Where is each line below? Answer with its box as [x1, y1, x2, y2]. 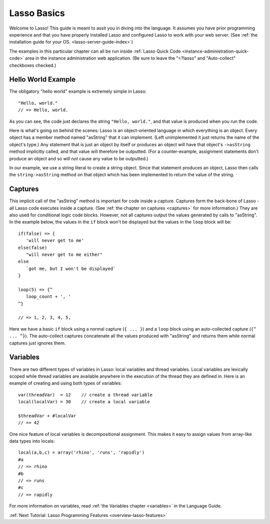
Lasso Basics [9, 8, 65, 19]
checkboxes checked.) [9, 62, 56, 68]
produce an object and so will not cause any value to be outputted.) [9, 155, 148, 161]
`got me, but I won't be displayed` [25, 266, 116, 272]
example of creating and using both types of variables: [9, 380, 122, 386]
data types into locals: [9, 438, 55, 444]
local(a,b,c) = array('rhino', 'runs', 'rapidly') [18, 450, 145, 455]
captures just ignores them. [9, 340, 66, 346]
